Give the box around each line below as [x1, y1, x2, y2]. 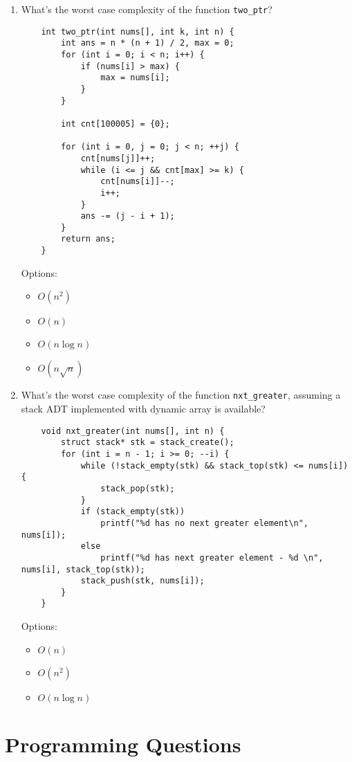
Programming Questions [5, 729, 241, 758]
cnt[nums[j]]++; [80, 153, 156, 163]
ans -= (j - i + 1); [80, 211, 175, 221]
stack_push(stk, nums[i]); [80, 576, 205, 586]
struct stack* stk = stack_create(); [61, 437, 234, 448]
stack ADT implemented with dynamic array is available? [21, 401, 266, 416]
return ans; [61, 234, 115, 244]
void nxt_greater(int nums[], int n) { [41, 426, 225, 436]
